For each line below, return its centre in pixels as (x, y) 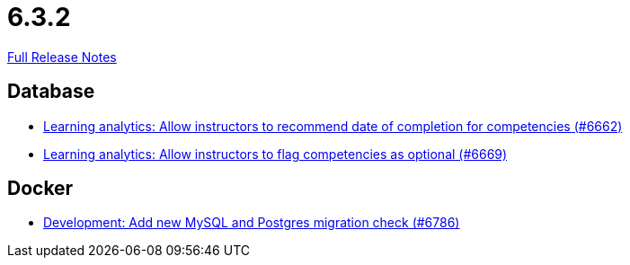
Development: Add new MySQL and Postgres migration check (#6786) (252, 223)
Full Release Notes (62, 57)
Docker (40, 189)
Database (51, 92)
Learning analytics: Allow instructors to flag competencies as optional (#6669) (275, 154)
